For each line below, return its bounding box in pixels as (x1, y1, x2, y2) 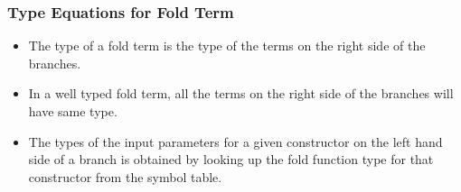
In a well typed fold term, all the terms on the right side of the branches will (28, 84, 454, 103)
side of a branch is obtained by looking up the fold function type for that (28, 150, 434, 169)
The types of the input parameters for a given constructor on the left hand (28, 132, 443, 151)
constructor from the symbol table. (28, 167, 222, 186)
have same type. (28, 102, 118, 120)
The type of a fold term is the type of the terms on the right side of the (28, 36, 426, 55)
